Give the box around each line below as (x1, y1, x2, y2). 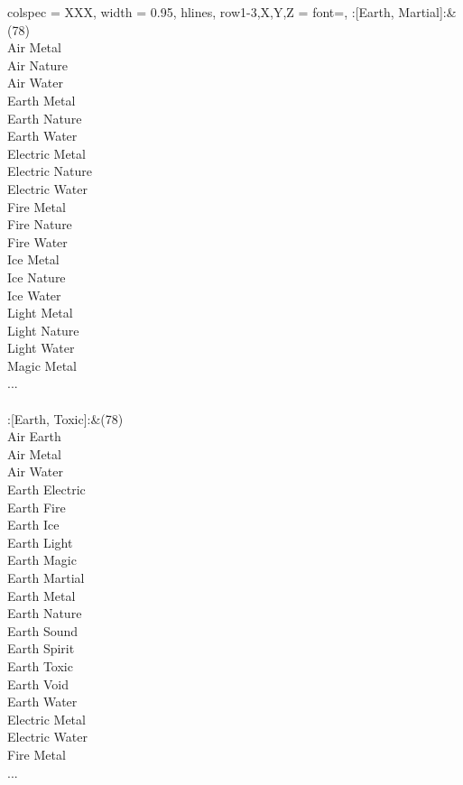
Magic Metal (7, 356, 77, 374)
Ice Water (7, 285, 61, 304)
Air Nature (7, 55, 68, 74)
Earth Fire (7, 497, 66, 516)
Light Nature (7, 320, 79, 339)
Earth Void (7, 674, 69, 693)
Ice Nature (7, 267, 66, 286)
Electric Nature (7, 162, 92, 180)
